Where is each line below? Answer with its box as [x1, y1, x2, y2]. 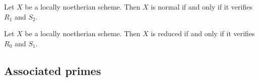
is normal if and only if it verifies [150, 2, 252, 12]
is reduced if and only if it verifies [150, 28, 255, 39]
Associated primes [4, 62, 101, 78]
